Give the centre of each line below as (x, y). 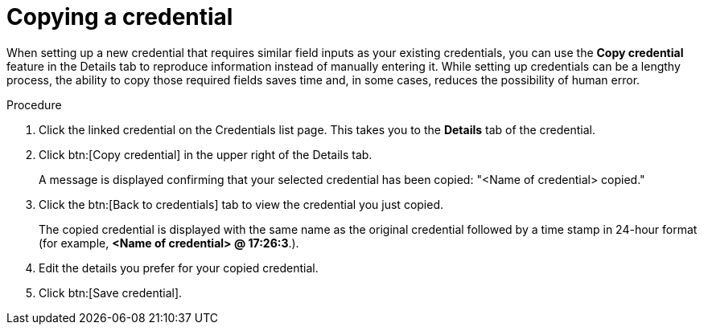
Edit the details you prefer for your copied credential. (179, 268)
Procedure (34, 104)
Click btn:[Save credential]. (111, 292)
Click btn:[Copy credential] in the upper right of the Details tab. (206, 154)
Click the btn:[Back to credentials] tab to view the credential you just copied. (241, 204)
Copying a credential (120, 17)
